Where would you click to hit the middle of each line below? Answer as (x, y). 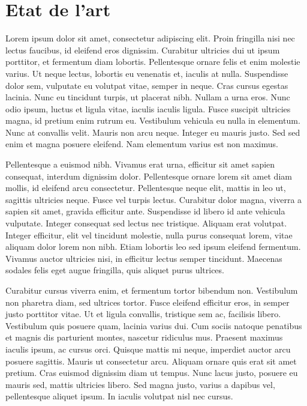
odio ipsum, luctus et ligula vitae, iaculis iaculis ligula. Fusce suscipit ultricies (148, 108)
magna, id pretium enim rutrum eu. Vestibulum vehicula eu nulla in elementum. (153, 120)
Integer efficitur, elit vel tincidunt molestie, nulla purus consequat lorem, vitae (149, 235)
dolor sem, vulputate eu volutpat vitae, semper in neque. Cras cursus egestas (147, 85)
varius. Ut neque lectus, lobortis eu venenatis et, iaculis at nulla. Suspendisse (147, 73)
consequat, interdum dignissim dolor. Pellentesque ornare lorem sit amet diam (149, 176)
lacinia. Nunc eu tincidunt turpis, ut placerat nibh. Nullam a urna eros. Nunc (148, 97)
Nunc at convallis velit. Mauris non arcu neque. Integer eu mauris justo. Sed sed (153, 132)
